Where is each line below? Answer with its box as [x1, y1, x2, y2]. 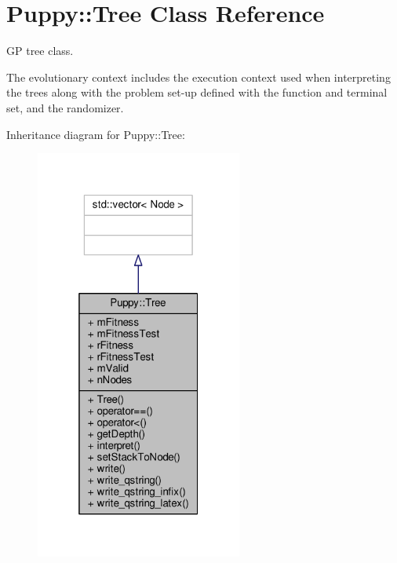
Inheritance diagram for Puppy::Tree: [6, 126, 185, 142]
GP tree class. [6, 42, 74, 59]
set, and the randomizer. [6, 99, 124, 115]
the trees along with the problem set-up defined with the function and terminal [6, 84, 388, 101]
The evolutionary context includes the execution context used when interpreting [6, 68, 391, 85]
